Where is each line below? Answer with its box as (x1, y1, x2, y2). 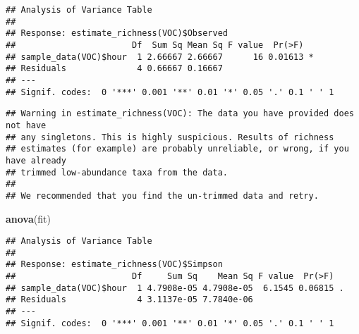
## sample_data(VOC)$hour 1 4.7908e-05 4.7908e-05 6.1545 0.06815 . (6, 283, 344, 293)
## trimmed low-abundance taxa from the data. (6, 167, 228, 178)
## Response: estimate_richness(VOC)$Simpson (6, 259, 223, 270)
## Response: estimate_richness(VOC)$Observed (6, 28, 228, 39)
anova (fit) (6, 211, 51, 225)
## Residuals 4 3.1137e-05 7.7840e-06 (6, 295, 253, 305)
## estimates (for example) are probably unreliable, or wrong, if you (6, 144, 349, 154)
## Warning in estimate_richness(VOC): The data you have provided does (6, 109, 354, 119)
